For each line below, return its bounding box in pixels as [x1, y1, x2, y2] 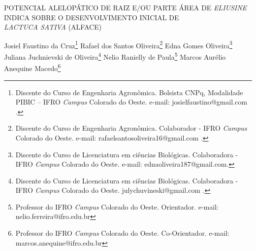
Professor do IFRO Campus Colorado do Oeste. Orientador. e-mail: [15, 201, 219, 212]
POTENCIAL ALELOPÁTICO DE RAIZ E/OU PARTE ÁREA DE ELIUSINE [4, 2, 247, 12]
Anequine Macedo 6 [4, 62, 61, 73]
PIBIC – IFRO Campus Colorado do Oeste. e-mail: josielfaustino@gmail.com [15, 97, 247, 107]
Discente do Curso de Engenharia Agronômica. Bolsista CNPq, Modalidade [15, 87, 243, 97]
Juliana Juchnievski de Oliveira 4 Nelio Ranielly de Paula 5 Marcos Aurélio [4, 50, 226, 62]
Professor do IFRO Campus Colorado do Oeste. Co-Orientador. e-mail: [15, 228, 229, 238]
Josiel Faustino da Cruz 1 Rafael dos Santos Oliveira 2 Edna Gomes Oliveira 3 [4, 38, 232, 50]
